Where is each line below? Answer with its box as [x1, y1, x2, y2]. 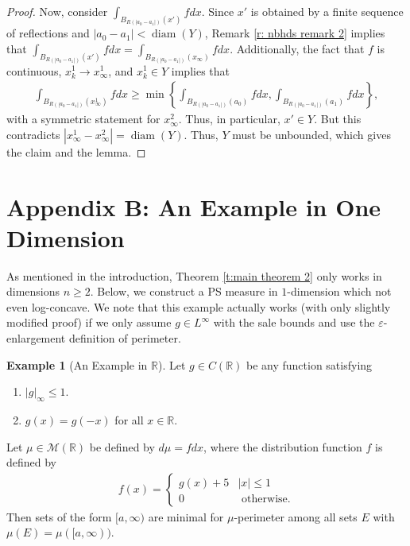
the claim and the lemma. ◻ [6, 143, 146, 160]
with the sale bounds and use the [213, 314, 375, 331]
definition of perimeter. [68, 330, 181, 346]
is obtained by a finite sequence [250, 3, 404, 19]
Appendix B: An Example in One [6, 190, 381, 223]
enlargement [6, 330, 66, 346]
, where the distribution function [203, 438, 362, 455]
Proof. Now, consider [6, 3, 108, 19]
